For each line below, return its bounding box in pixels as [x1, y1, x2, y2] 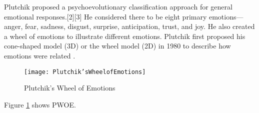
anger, [4, 21, 23, 31]
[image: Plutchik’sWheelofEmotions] [24, 68, 146, 75]
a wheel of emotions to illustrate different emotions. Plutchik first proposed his [4, 30, 245, 41]
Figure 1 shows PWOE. [4, 99, 76, 109]
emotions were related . [4, 50, 75, 60]
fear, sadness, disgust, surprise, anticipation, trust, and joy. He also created [25, 21, 255, 31]
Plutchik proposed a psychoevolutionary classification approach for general [4, 1, 232, 11]
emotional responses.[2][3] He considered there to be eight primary [4, 11, 207, 21]
